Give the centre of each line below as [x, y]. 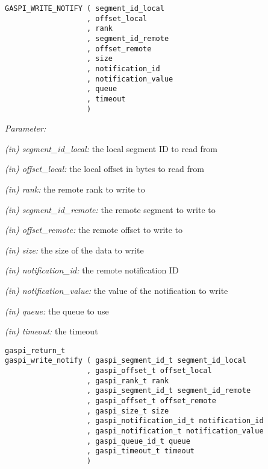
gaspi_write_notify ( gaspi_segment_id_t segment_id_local [126, 361]
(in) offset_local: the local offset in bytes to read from [104, 169]
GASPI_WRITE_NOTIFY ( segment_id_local [85, 8]
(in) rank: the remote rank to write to [75, 189]
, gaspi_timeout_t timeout [141, 451]
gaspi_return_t [35, 350]
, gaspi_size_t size [128, 411]
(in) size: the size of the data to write [74, 250]
